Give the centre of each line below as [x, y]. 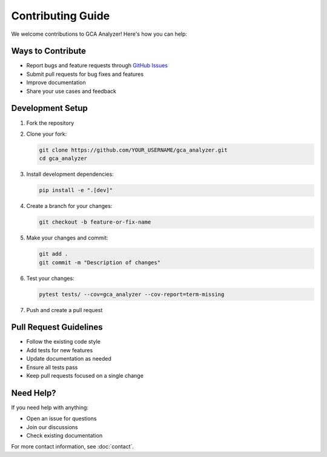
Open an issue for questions [61, 419]
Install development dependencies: [70, 174]
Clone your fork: [47, 134]
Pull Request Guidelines [57, 327]
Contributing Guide [61, 16]
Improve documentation [56, 82]
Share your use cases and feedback [71, 91]
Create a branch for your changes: [69, 206]
